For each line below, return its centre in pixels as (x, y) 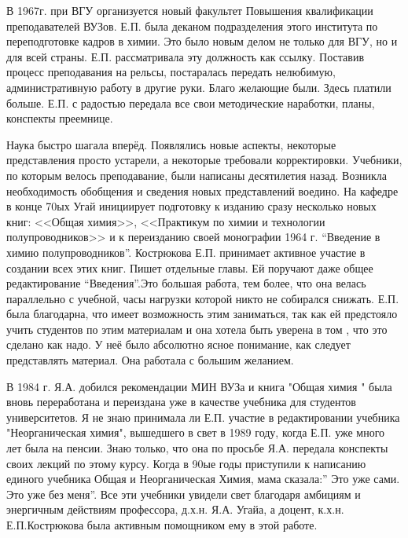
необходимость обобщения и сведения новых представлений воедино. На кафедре (202, 190)
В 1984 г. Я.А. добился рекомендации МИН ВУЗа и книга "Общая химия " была (199, 386)
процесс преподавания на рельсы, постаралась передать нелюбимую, (171, 72)
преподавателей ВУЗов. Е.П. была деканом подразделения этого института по (192, 26)
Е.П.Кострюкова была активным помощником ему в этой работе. (162, 525)
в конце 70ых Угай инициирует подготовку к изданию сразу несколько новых (191, 206)
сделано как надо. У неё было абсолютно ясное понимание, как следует (178, 344)
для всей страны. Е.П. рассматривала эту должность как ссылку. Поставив (185, 56)
